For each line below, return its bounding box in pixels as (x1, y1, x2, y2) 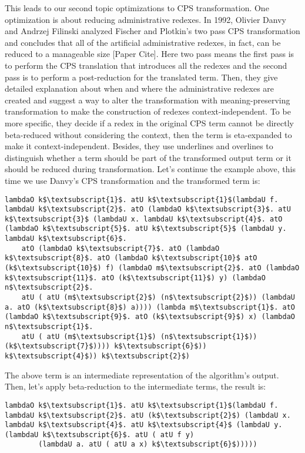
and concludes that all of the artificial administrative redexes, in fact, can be (5, 36, 281, 48)
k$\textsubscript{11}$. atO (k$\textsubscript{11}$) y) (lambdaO (5, 273, 266, 282)
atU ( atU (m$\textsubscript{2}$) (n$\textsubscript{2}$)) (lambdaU (21, 293, 295, 302)
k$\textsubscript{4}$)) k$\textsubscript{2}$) (5, 352, 190, 360)
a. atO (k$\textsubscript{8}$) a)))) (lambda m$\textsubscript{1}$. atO (5, 303, 295, 311)
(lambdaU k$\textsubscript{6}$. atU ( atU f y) (5, 430, 195, 439)
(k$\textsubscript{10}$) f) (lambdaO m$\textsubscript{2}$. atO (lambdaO (5, 264, 300, 273)
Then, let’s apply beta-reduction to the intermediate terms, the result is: (5, 380, 266, 392)
